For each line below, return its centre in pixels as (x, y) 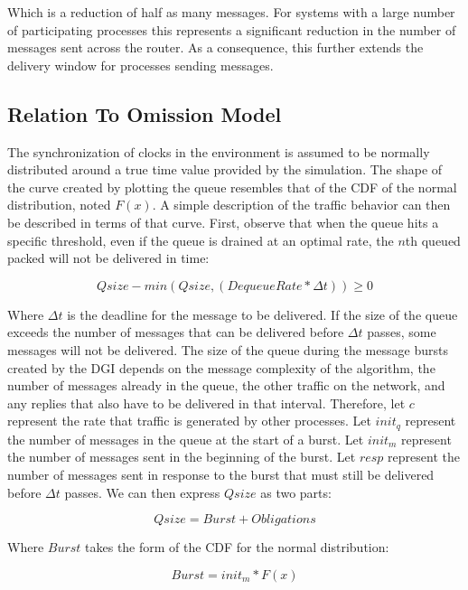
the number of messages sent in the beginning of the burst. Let (182, 457)
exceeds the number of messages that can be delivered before (176, 332)
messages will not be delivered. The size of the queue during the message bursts (228, 349)
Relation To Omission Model (145, 113)
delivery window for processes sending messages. (140, 65)
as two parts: (296, 492)
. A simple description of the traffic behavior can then (301, 205)
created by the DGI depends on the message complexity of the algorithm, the (221, 367)
